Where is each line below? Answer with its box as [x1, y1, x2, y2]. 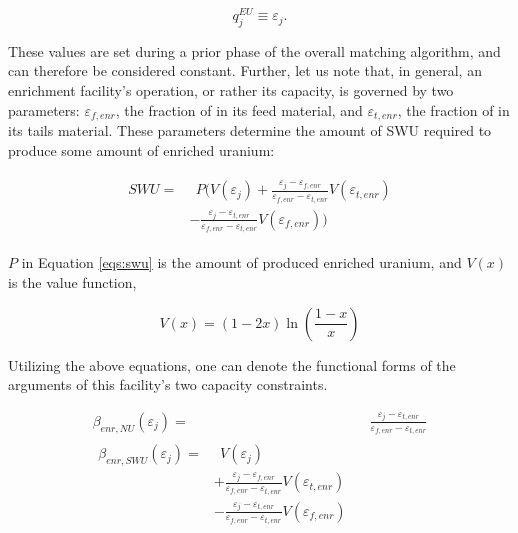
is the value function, [8, 271, 137, 292]
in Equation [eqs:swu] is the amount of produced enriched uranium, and [21, 252, 462, 273]
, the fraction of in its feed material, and [115, 99, 363, 120]
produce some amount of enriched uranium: [8, 139, 275, 160]
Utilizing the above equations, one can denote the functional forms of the [8, 354, 456, 375]
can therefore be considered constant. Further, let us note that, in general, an [8, 60, 482, 81]
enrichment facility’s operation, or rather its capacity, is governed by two [8, 80, 454, 101]
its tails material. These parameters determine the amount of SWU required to [8, 120, 492, 141]
